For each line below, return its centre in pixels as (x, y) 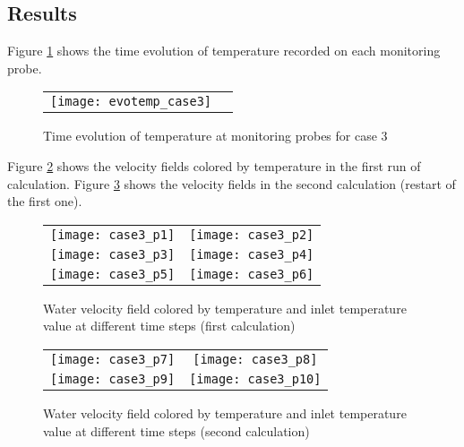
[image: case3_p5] (113, 274)
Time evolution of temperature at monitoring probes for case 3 (215, 136)
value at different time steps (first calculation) (169, 326)
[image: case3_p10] (255, 378)
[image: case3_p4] (252, 254)
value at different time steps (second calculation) (176, 430)
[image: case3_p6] (252, 274)
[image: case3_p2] (252, 234)
